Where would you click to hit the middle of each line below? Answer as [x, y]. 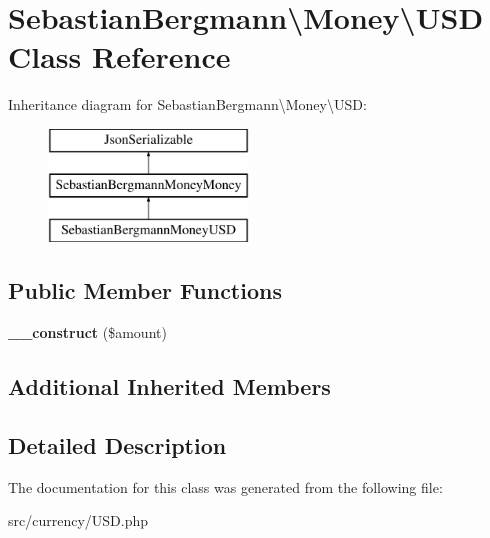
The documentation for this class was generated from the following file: [225, 486]
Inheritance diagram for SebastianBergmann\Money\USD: [187, 104]
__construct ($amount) [87, 332]
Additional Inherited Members [169, 386]
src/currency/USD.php [78, 520]
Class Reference [119, 56]
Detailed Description [117, 444]
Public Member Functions [145, 290]
